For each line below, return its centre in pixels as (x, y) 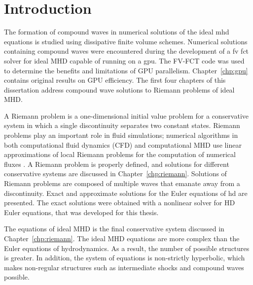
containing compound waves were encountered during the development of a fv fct (126, 51)
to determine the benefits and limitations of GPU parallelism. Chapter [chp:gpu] (126, 70)
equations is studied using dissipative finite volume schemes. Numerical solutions (126, 41)
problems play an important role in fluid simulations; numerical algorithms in (121, 135)
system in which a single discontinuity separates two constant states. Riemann (122, 125)
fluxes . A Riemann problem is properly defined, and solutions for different (117, 164)
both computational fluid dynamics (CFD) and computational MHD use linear (123, 144)
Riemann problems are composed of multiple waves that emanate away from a (122, 183)
